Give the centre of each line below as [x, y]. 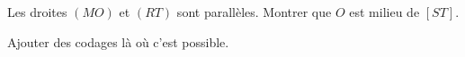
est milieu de [385, 12]
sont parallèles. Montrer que [254, 12]
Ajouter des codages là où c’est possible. [118, 41]
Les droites [37, 12]
